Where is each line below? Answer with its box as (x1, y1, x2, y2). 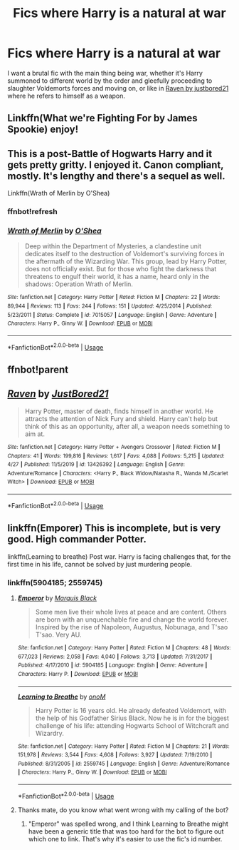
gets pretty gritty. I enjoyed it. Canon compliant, (7, 158, 224, 171)
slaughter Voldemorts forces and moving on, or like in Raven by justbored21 (7, 84, 229, 92)
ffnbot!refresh (7, 207, 58, 217)
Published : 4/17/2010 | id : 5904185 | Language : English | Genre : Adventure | (17, 662, 208, 669)
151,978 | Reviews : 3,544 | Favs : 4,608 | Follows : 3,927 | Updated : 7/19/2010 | (17, 752, 212, 759)
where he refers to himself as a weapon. (7, 91, 126, 100)
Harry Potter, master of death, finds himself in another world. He (24, 407, 213, 415)
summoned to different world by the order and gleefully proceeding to (7, 76, 213, 85)
